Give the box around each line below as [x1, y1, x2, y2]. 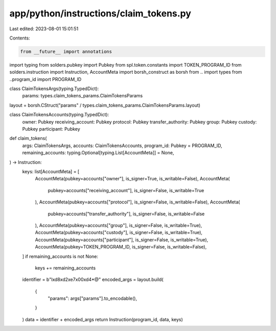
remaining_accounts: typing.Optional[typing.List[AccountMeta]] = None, [22, 150, 174, 156]
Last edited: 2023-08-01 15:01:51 [9, 26, 79, 32]
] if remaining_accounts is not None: [22, 253, 99, 259]
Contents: [9, 35, 30, 41]
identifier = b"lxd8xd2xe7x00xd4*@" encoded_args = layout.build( [22, 277, 164, 283]
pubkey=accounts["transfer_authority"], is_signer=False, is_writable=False [48, 211, 205, 217]
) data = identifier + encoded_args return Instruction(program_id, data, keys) [22, 316, 183, 322]
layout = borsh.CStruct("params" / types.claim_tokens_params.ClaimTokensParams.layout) [9, 102, 200, 108]
